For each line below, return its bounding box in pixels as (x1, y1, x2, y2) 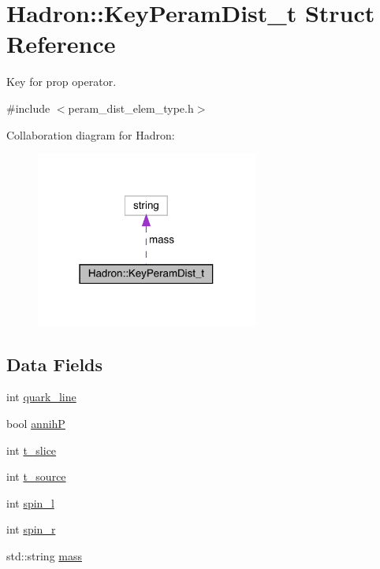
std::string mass (6, 547, 83, 563)
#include (6, 99, 50, 116)
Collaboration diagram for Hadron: (6, 126, 175, 143)
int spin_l (6, 494, 54, 511)
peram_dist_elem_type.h (68, 99, 194, 116)
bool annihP (6, 415, 65, 431)
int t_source (6, 468, 66, 485)
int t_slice (6, 441, 57, 458)
